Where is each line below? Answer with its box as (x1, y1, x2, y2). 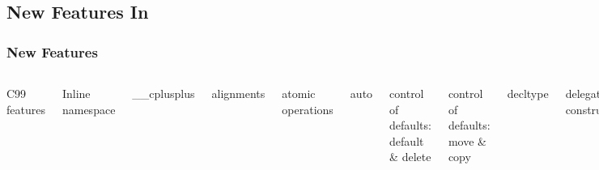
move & (448, 132, 486, 149)
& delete (389, 148, 431, 165)
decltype (507, 85, 549, 101)
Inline (62, 85, 91, 101)
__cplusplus (132, 85, 195, 101)
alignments (211, 85, 266, 101)
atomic (282, 85, 316, 101)
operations (282, 100, 333, 117)
